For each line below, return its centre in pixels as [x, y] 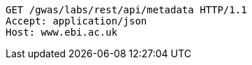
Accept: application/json [76, 21]
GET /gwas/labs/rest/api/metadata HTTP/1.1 [126, 10]
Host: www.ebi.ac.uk [62, 32]
